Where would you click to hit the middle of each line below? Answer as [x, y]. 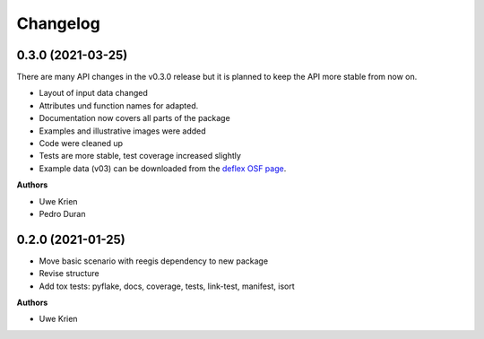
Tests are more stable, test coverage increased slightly [140, 156]
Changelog [58, 23]
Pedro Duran [62, 213]
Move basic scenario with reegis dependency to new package [154, 261]
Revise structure [69, 274]
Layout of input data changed [93, 93]
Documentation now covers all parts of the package [134, 118]
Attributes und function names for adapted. [119, 105]
